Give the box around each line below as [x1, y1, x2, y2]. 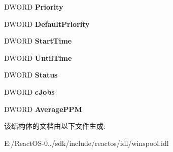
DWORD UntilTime [4, 52, 72, 63]
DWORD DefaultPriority [4, 18, 90, 29]
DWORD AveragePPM [4, 103, 82, 114]
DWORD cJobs [4, 86, 55, 97]
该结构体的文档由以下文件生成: [4, 121, 106, 131]
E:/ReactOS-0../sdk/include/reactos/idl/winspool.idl [4, 137, 169, 148]
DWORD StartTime [4, 35, 72, 46]
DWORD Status [4, 69, 58, 80]
